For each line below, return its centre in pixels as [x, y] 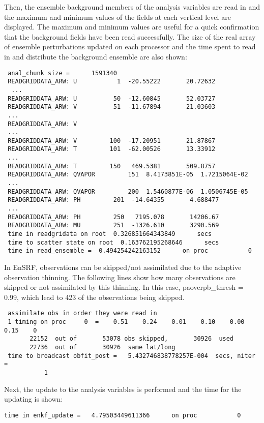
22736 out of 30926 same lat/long [102, 347]
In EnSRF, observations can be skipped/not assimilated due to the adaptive [123, 267]
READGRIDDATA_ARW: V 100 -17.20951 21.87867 [112, 141]
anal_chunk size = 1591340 [62, 73]
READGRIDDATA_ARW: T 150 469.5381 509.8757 [112, 166]
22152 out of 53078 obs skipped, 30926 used [132, 339]
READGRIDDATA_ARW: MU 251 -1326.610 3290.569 [113, 225]
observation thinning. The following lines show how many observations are [120, 277]
